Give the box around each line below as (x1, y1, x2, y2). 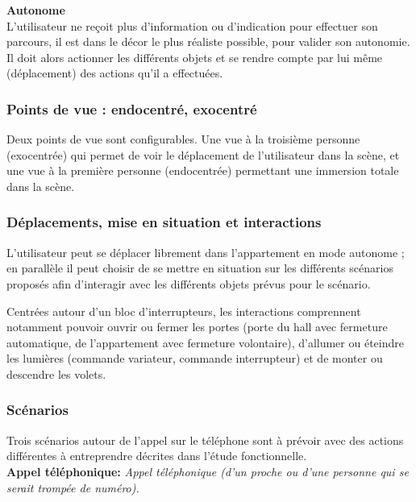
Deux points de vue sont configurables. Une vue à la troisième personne (6, 131, 360, 147)
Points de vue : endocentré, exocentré (6, 98, 257, 118)
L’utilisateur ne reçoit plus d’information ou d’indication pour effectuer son (6, 17, 378, 34)
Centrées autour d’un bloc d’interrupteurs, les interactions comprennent (6, 302, 361, 319)
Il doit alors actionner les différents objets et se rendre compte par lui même (6, 48, 383, 65)
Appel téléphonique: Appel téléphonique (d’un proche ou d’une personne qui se (6, 463, 409, 479)
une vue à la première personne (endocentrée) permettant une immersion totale (6, 162, 399, 179)
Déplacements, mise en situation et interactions (6, 212, 322, 232)
